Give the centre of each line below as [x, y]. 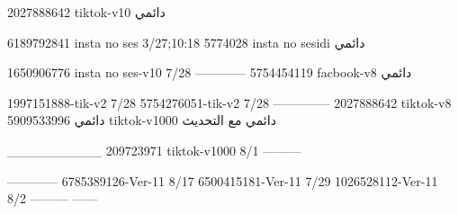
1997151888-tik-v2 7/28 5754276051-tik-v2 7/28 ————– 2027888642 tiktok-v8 [229, 102]
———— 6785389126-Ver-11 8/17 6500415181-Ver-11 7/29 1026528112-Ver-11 [223, 180]
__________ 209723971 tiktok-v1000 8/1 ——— [154, 150]
